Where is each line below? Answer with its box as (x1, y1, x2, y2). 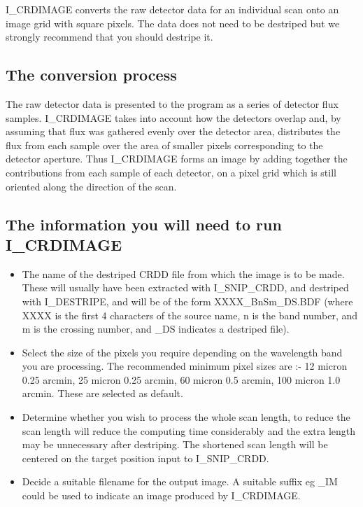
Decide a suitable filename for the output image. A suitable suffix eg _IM (22, 474, 338, 489)
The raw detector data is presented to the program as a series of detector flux (6, 96, 339, 111)
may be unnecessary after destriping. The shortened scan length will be (22, 437, 328, 452)
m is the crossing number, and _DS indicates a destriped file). (22, 321, 290, 336)
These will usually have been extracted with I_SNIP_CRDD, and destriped (22, 280, 349, 295)
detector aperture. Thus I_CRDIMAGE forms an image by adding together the (6, 151, 348, 166)
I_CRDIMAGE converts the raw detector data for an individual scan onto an (6, 2, 339, 16)
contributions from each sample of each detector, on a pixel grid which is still (6, 165, 336, 179)
